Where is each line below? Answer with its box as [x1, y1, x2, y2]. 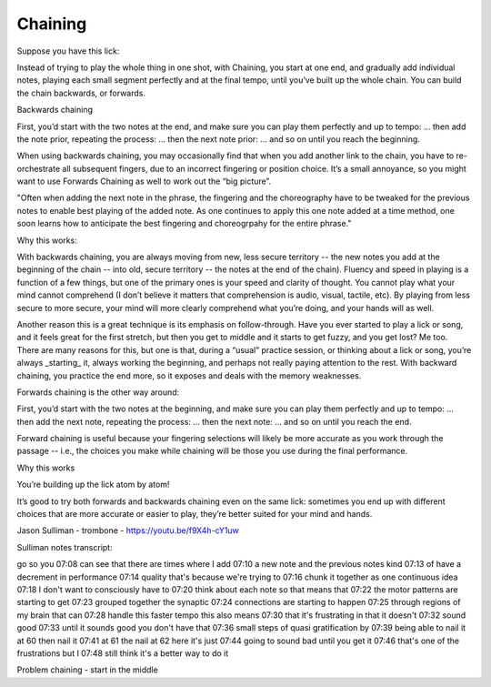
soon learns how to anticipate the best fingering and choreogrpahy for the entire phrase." [16, 218, 352, 229]
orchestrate [16, 163, 61, 174]
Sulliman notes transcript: [16, 541, 113, 552]
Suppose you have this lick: [16, 45, 120, 56]
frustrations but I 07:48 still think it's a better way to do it [16, 647, 229, 659]
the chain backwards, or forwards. [16, 87, 145, 98]
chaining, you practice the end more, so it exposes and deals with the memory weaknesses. [16, 369, 362, 381]
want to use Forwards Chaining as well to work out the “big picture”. [16, 176, 272, 187]
